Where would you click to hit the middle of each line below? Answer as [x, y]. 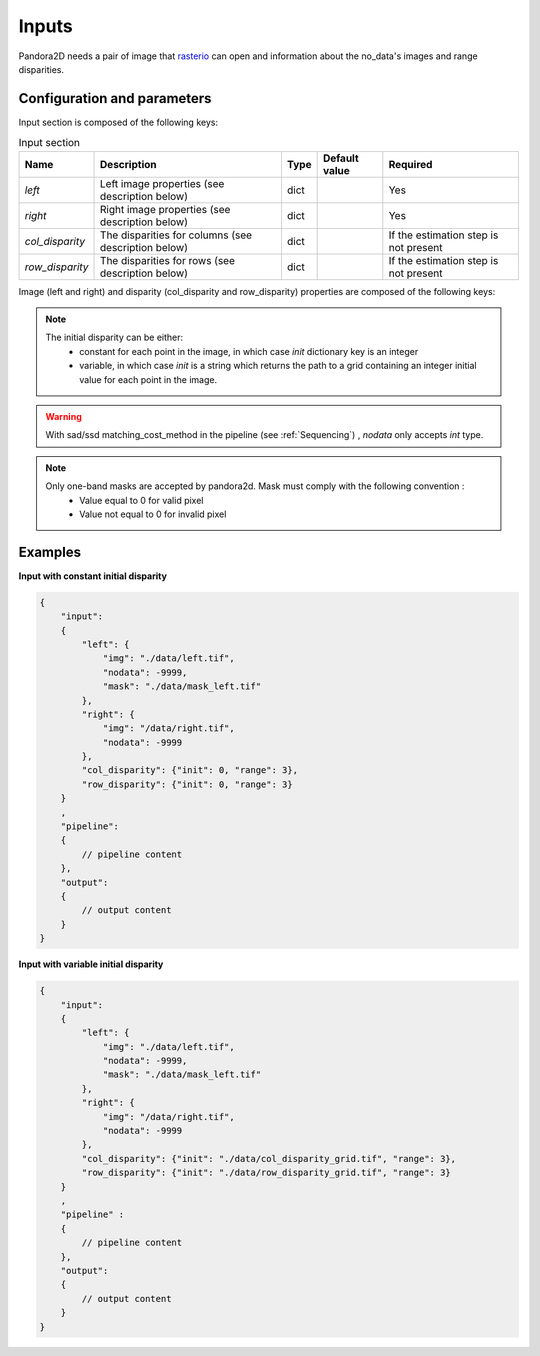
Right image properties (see [165, 209]
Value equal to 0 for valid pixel [141, 500]
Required [410, 164]
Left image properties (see [162, 183]
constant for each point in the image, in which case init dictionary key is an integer [249, 351]
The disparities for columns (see [176, 235]
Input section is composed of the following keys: [118, 122]
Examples [50, 551]
